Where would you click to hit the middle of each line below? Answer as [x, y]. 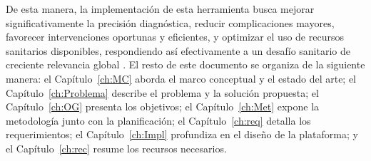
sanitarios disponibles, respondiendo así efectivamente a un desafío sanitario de [178, 50]
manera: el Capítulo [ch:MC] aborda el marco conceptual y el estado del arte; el [181, 78]
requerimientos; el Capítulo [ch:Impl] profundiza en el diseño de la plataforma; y [182, 134]
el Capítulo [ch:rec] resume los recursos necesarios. [116, 148]
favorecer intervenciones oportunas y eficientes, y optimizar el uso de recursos [175, 37]
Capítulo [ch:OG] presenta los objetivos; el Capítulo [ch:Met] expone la [163, 107]
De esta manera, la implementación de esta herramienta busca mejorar [160, 9]
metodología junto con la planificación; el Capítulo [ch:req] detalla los [158, 120]
